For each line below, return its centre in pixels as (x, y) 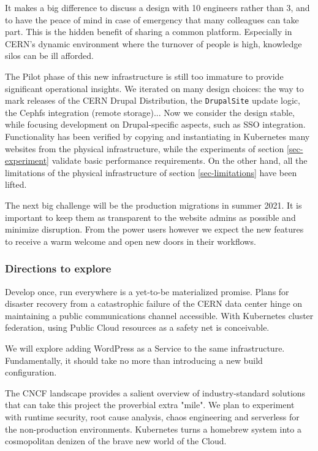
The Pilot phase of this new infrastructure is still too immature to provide (144, 76)
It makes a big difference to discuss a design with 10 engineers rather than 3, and (157, 7)
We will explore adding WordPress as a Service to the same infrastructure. (145, 348)
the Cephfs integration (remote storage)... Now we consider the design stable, (150, 112)
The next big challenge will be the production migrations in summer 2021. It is (153, 205)
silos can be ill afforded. (49, 56)
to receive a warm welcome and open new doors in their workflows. (131, 241)
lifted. (16, 184)
